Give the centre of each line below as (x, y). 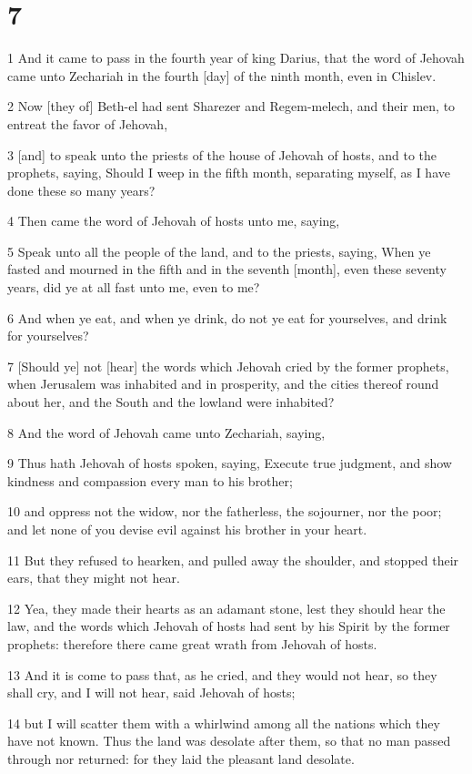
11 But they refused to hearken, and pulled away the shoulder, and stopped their (233, 560)
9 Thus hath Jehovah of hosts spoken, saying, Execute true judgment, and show (230, 463)
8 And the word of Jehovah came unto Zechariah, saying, (166, 432)
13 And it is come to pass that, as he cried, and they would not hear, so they (222, 674)
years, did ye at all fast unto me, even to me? (134, 287)
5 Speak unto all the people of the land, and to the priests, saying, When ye (219, 251)
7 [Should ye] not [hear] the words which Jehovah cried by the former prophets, (228, 366)
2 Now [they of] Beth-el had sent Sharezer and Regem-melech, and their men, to (231, 106)
